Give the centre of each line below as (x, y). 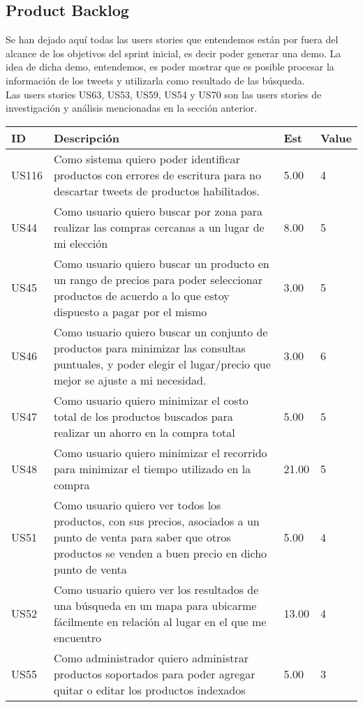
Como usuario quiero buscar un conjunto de (161, 332)
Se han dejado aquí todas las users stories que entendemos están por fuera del (172, 39)
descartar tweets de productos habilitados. (157, 191)
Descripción (87, 137)
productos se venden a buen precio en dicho (160, 553)
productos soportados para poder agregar (154, 673)
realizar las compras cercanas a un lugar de (159, 227)
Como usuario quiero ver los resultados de (156, 589)
